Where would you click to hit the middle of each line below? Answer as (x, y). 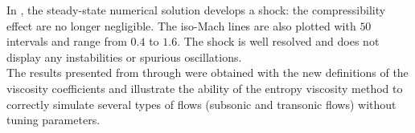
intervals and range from (67, 41)
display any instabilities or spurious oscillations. (124, 56)
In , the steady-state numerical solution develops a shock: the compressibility (196, 10)
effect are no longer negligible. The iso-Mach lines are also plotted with (181, 25)
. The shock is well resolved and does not (278, 41)
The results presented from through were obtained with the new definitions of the (207, 73)
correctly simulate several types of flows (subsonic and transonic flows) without (201, 104)
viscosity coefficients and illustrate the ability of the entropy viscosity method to (205, 88)
